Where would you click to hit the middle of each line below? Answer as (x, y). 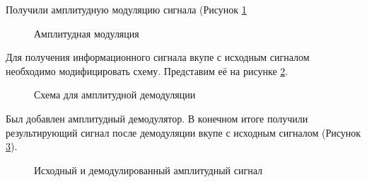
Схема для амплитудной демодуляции (115, 95)
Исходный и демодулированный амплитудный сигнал (148, 170)
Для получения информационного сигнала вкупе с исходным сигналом (158, 57)
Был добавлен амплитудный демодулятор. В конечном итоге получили (157, 118)
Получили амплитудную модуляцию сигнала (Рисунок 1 (126, 9)
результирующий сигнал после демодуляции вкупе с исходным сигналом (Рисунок (183, 132)
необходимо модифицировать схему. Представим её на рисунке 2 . (147, 70)
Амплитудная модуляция (87, 33)
